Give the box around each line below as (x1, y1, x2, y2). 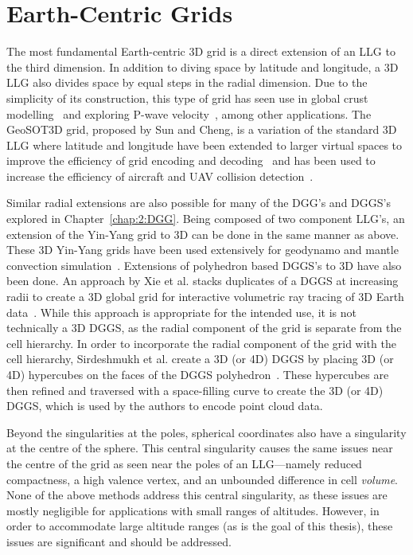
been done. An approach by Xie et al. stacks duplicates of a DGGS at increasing (6, 272, 399, 289)
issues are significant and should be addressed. (6, 533, 232, 549)
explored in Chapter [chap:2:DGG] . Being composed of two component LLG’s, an (6, 210, 405, 227)
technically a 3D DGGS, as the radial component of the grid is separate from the (6, 319, 402, 336)
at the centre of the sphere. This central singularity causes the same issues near (6, 440, 393, 456)
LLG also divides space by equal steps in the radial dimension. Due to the (6, 74, 368, 91)
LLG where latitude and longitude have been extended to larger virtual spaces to (6, 136, 403, 153)
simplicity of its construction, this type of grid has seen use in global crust (6, 89, 368, 106)
